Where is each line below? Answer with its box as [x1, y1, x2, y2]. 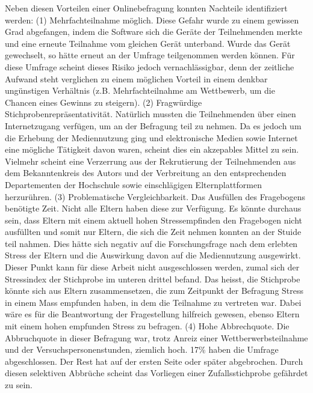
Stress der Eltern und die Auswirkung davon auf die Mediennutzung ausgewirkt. [5, 249, 301, 261]
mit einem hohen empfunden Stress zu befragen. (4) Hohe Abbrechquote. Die [5, 320, 290, 332]
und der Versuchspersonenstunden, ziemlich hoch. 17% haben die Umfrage [5, 343, 279, 356]
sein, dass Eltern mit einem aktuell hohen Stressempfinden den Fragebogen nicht [5, 213, 303, 226]
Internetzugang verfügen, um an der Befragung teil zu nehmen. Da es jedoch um [5, 119, 302, 132]
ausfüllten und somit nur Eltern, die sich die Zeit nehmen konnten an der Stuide [5, 225, 302, 238]
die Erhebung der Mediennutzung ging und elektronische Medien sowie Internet [5, 131, 298, 144]
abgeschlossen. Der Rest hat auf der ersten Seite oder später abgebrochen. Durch [5, 355, 303, 367]
